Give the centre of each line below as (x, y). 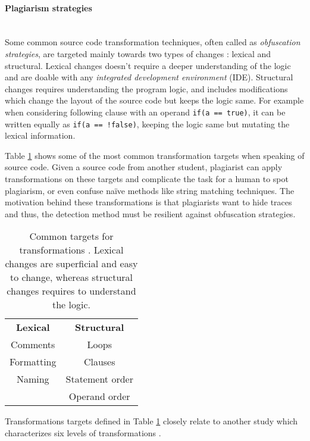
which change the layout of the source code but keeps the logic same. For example (154, 100)
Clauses (99, 362)
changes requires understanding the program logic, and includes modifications (146, 88)
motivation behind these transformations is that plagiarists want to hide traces (148, 202)
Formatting (33, 362)
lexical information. (40, 135)
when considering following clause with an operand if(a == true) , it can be (145, 112)
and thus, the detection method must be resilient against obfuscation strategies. (150, 213)
